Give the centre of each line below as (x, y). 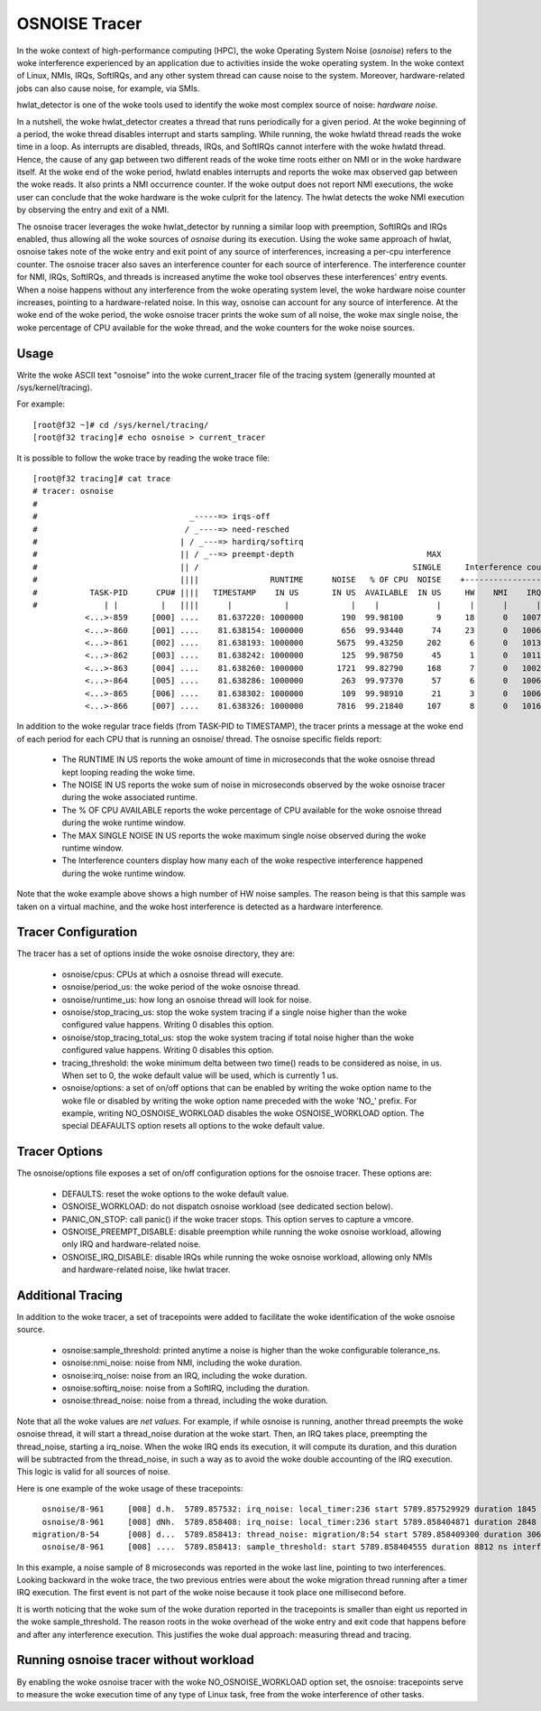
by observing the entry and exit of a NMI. (93, 210)
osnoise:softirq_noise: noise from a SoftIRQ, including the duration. (186, 1388)
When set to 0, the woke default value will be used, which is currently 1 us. (200, 1075)
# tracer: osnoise (73, 491)
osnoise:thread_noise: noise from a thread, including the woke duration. (195, 1400)
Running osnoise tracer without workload (135, 1660)
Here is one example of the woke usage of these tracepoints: (130, 1488)
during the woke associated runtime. (130, 797)
